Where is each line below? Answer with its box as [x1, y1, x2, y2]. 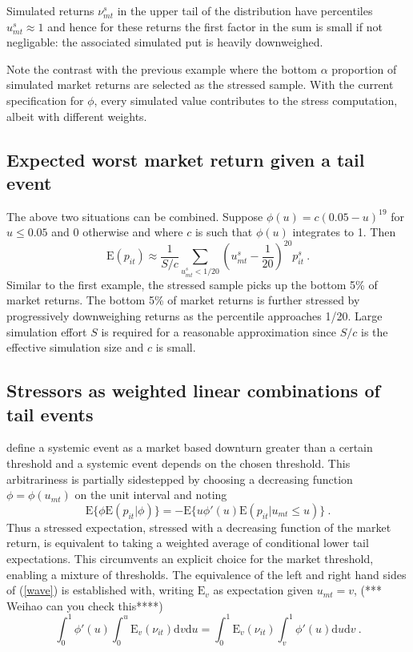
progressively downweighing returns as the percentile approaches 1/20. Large [6, 307, 383, 324]
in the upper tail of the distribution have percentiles [117, 2, 373, 18]
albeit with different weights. [6, 107, 147, 124]
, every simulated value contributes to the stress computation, [94, 91, 398, 108]
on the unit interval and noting [74, 486, 227, 503]
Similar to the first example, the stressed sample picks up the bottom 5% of [6, 276, 378, 292]
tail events [6, 401, 94, 426]
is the [361, 323, 388, 340]
